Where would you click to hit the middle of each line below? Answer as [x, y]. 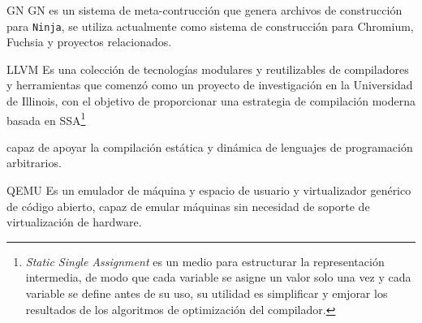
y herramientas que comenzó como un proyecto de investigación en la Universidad [210, 85]
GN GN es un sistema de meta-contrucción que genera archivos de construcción [205, 10]
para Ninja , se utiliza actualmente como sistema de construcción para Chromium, [210, 26]
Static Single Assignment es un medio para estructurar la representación [205, 261]
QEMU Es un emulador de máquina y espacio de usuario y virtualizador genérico [209, 190]
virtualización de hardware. [74, 222]
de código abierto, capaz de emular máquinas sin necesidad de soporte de [188, 206]
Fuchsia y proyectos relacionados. [89, 42]
